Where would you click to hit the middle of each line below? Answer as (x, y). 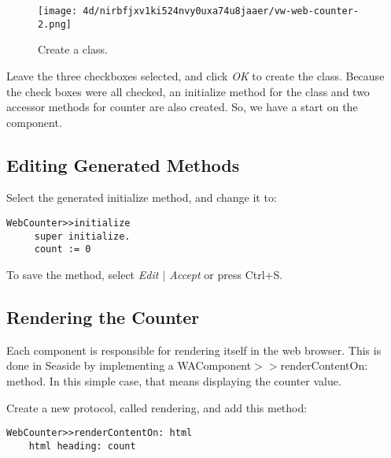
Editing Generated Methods (123, 164)
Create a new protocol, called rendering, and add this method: (157, 407)
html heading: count (82, 446)
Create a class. (73, 49)
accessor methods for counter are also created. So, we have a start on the (182, 107)
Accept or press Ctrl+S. (226, 275)
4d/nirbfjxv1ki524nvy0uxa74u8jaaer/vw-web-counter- (221, 11)
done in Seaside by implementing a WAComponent (129, 365)
